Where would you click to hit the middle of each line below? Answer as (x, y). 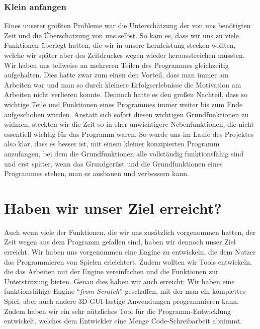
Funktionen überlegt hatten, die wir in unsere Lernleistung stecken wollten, (120, 45)
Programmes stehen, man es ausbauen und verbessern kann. (97, 173)
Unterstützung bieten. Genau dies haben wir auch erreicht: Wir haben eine (119, 281)
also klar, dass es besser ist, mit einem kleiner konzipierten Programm (112, 144)
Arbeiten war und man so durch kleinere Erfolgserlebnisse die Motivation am (123, 84)
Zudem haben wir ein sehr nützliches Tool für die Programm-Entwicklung (118, 311)
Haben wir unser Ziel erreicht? (113, 208)
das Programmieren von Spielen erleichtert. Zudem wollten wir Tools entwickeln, (128, 261)
